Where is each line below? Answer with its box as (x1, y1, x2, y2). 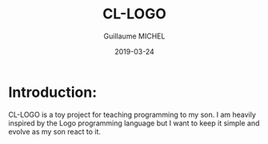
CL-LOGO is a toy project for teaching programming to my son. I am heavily (8, 110, 256, 119)
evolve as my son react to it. (8, 126, 102, 136)
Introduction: (8, 83, 98, 101)
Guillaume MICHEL (103, 31, 166, 41)
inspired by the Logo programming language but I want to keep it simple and (8, 118, 260, 128)
